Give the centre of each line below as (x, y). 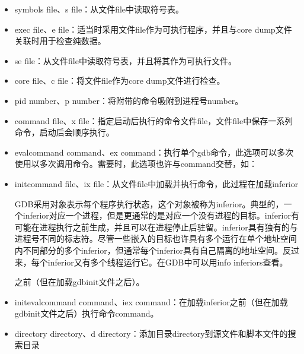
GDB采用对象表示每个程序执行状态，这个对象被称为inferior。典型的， (149, 203)
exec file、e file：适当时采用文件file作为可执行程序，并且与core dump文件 (153, 29)
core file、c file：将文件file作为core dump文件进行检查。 (120, 80)
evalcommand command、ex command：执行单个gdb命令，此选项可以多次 (154, 152)
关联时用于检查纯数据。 (60, 41)
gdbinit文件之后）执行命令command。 (87, 313)
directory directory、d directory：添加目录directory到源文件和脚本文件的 (151, 333)
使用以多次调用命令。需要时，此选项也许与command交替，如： (136, 164)
